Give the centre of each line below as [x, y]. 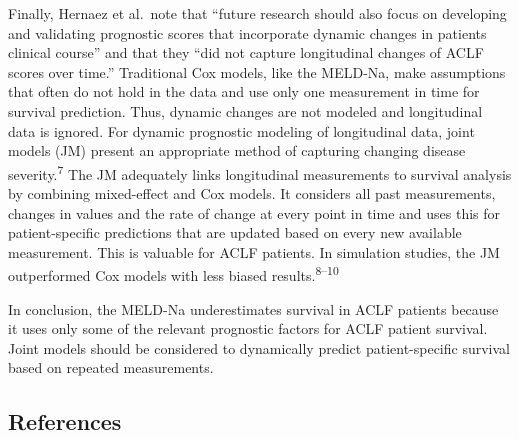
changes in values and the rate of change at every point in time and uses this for [254, 212]
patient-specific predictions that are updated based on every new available [235, 232]
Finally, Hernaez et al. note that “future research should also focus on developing [257, 13]
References [65, 421]
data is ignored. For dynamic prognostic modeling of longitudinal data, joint [241, 130]
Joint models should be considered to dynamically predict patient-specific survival [259, 347]
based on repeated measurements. [111, 367]
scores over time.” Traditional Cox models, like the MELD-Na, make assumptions [257, 71]
